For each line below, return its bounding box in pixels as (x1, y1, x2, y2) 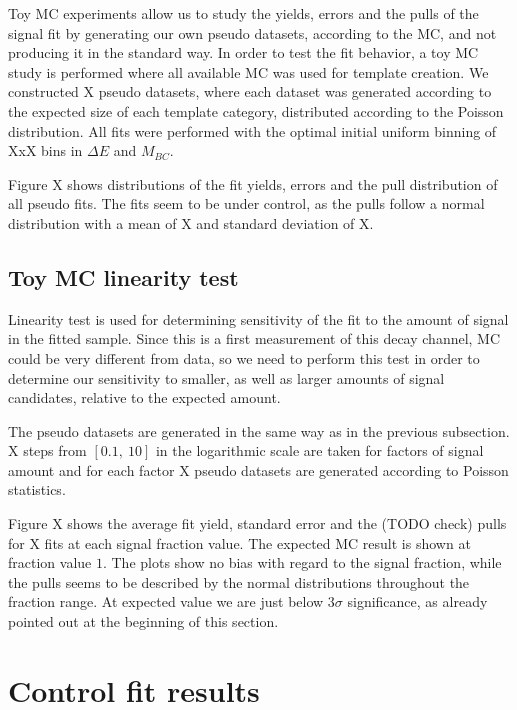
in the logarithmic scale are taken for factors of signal (155, 440, 484, 461)
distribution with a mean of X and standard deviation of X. (8, 212, 374, 233)
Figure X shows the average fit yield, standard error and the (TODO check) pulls (8, 513, 507, 534)
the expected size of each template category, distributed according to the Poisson (8, 100, 504, 121)
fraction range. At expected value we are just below (8, 591, 324, 612)
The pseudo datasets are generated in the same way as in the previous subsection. (8, 420, 510, 441)
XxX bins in (8, 140, 83, 161)
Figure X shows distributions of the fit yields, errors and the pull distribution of (8, 173, 498, 194)
